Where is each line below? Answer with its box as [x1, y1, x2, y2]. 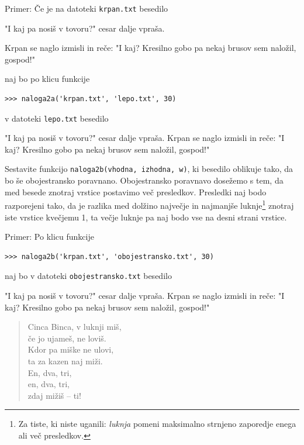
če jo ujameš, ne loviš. [27, 332, 106, 344]
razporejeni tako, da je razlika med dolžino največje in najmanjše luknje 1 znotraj [5, 198, 294, 211]
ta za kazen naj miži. [27, 354, 103, 367]
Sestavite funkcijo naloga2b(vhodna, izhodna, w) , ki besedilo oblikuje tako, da [5, 163, 293, 175]
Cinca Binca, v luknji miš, [27, 320, 122, 333]
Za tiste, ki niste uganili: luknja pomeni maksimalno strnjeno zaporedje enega [18, 418, 296, 430]
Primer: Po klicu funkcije [5, 230, 94, 243]
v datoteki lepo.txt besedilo [5, 112, 109, 124]
